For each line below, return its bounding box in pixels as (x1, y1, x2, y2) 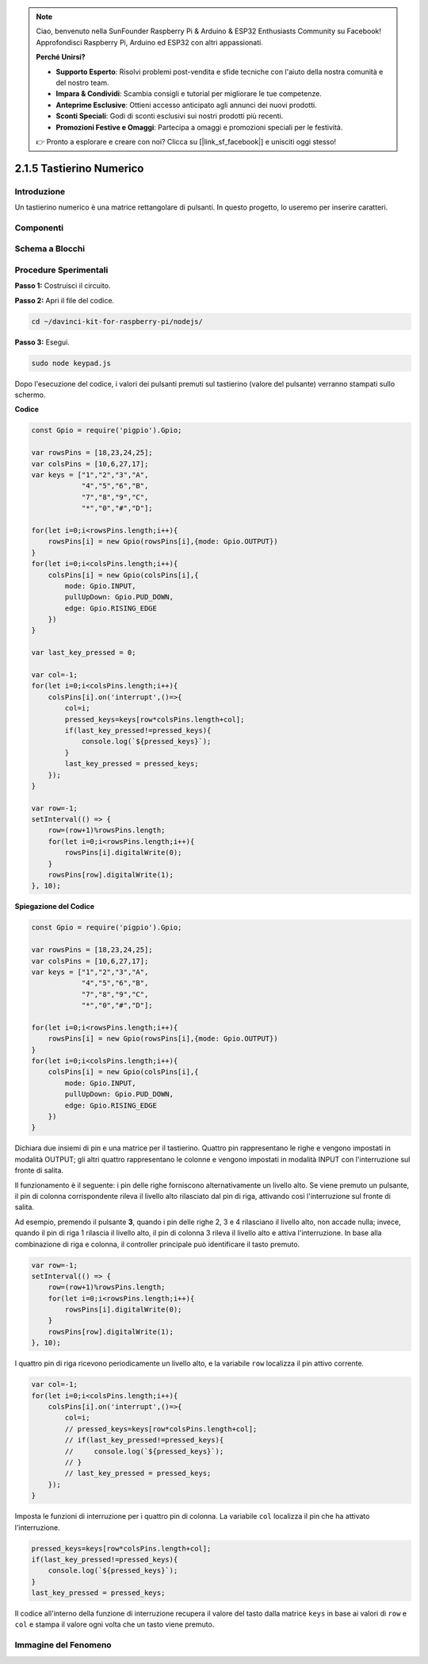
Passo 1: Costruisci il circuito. (14, 281, 111, 291)
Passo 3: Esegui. (14, 337, 71, 347)
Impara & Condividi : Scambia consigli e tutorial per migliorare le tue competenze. (55, 89, 323, 98)
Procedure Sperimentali (14, 264, 109, 275)
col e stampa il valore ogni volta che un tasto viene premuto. (14, 1620, 215, 1629)
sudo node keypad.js (31, 358, 111, 368)
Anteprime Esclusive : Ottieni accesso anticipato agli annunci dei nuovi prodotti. (55, 100, 317, 110)
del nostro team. (55, 78, 109, 87)
